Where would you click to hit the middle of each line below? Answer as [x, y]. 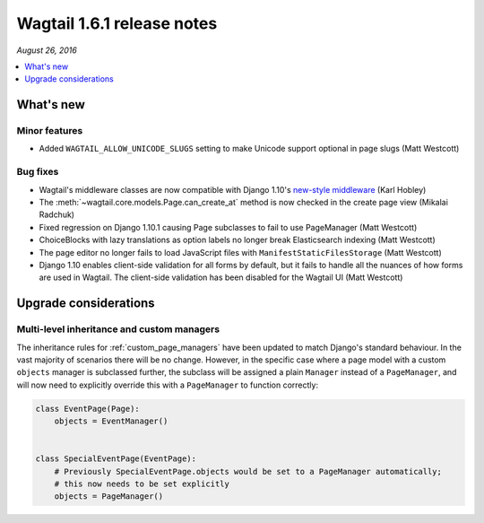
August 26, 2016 [47, 50]
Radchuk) [57, 214]
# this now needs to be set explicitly [142, 484]
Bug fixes [38, 172]
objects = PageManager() [109, 497]
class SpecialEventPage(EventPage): [116, 459]
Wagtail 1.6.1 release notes [117, 23]
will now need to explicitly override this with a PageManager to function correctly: [167, 385]
